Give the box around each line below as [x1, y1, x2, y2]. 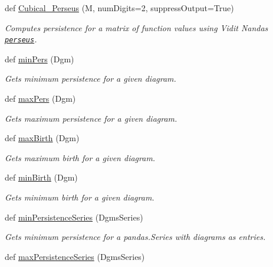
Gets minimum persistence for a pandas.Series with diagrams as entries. [5, 231, 266, 243]
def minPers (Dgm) [5, 52, 74, 65]
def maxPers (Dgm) [5, 92, 76, 105]
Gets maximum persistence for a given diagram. [5, 112, 177, 124]
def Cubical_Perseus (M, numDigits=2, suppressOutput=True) [5, 2, 234, 14]
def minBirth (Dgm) [5, 171, 78, 183]
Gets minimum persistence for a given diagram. [5, 72, 176, 85]
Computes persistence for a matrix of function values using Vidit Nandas [5, 21, 268, 34]
